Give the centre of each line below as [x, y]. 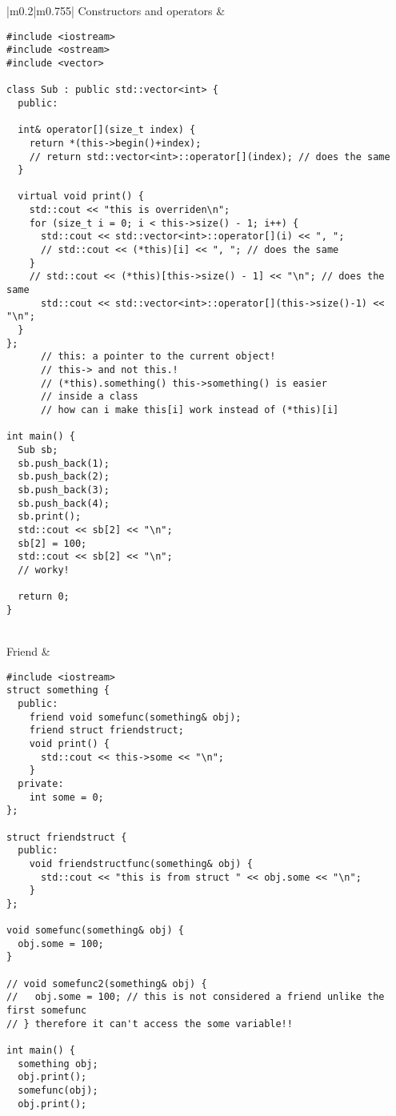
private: [41, 783]
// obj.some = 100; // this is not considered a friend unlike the [196, 997]
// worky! [44, 570]
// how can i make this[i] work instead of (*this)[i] [190, 409]
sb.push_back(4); [64, 503]
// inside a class [89, 397]
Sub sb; [38, 450]
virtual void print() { [81, 197]
